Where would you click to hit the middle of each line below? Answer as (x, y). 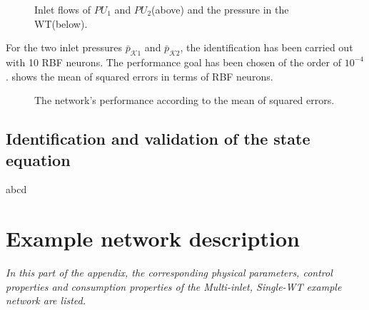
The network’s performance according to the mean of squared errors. (184, 100)
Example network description (153, 238)
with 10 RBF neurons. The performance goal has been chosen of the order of (173, 62)
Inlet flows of (63, 9)
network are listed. (46, 300)
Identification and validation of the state (158, 139)
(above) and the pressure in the (220, 9)
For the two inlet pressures (64, 47)
